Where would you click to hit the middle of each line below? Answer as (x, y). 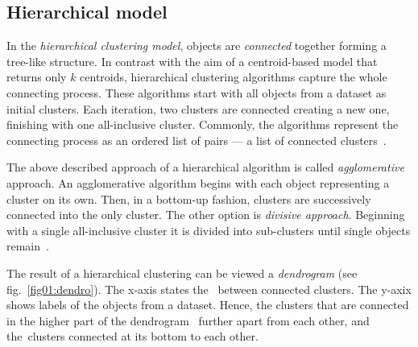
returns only (37, 77)
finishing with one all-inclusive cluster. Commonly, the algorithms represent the (203, 124)
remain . (28, 246)
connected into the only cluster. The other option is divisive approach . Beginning (206, 215)
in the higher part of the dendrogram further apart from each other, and (188, 320)
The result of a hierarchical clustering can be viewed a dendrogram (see (182, 273)
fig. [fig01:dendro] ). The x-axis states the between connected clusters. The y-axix (209, 289)
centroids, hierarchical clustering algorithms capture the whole (234, 77)
